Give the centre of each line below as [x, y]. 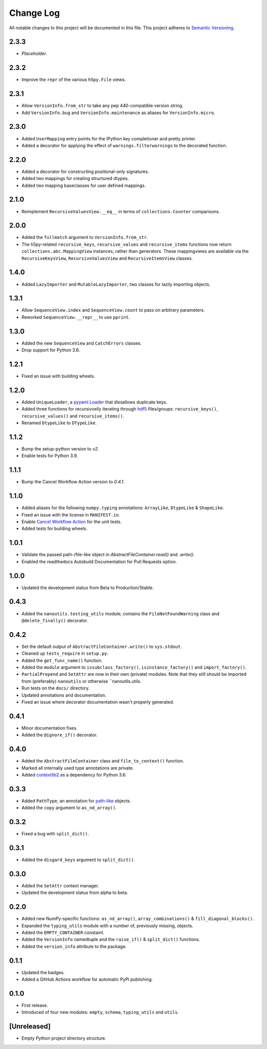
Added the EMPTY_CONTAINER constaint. [63, 932]
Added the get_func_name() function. [62, 660]
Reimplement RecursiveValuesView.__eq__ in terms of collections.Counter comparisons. [121, 211]
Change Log [35, 13]
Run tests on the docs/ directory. [56, 688]
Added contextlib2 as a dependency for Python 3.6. [74, 775]
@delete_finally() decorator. [55, 620]
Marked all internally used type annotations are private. [78, 768]
